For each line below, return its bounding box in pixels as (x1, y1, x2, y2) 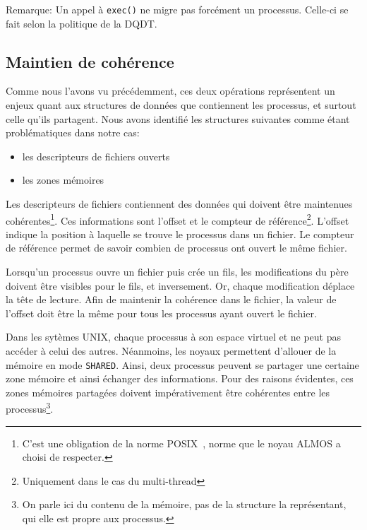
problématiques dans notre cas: (6, 125, 140, 140)
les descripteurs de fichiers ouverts (22, 148, 170, 163)
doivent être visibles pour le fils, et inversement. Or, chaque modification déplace (6, 278, 355, 293)
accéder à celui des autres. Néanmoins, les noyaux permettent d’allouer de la (6, 343, 337, 358)
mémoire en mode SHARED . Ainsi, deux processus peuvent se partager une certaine (6, 357, 359, 372)
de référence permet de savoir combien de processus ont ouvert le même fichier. (6, 240, 347, 255)
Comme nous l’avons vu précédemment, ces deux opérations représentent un (6, 83, 335, 98)
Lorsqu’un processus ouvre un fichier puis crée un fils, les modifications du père (6, 264, 349, 279)
